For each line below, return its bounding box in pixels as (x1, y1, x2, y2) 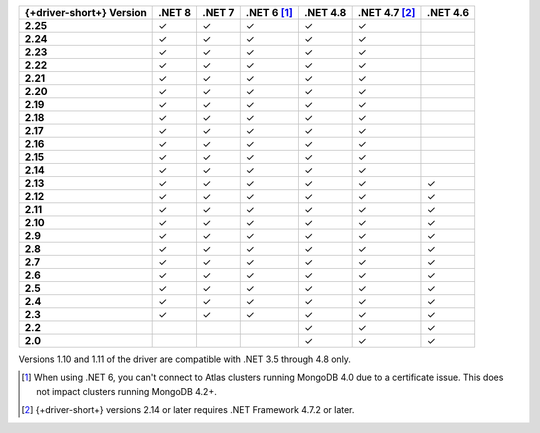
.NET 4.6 (426, 6, 470, 19)
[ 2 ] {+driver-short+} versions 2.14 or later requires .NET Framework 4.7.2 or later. (21, 404, 355, 416)
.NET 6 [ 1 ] (245, 6, 294, 19)
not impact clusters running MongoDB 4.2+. (36, 385, 217, 397)
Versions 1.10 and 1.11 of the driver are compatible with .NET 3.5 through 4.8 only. (18, 353, 352, 365)
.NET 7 (201, 6, 235, 19)
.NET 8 (158, 6, 192, 19)
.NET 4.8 (303, 6, 347, 19)
